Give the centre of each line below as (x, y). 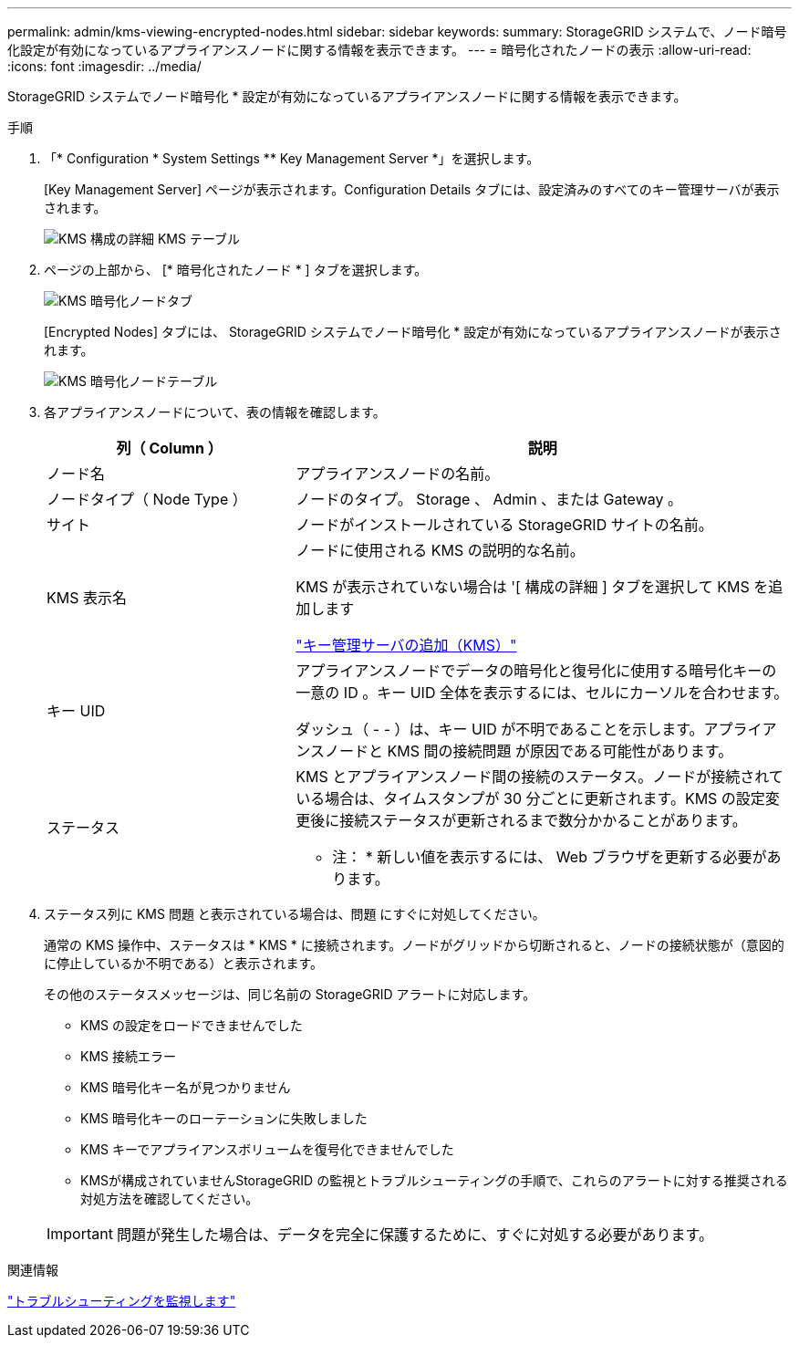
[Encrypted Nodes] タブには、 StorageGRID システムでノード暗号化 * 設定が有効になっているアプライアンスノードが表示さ (413, 332)
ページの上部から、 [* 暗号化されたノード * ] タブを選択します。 (236, 270)
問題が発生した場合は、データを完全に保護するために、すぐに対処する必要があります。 (415, 1235)
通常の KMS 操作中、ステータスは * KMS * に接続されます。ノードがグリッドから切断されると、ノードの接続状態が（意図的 (414, 945)
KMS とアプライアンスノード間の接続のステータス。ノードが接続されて (540, 777)
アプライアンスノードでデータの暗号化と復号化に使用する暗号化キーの (536, 671)
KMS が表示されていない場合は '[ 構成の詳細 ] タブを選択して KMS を (532, 587)
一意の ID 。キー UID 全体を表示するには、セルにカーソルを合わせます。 (542, 693)
